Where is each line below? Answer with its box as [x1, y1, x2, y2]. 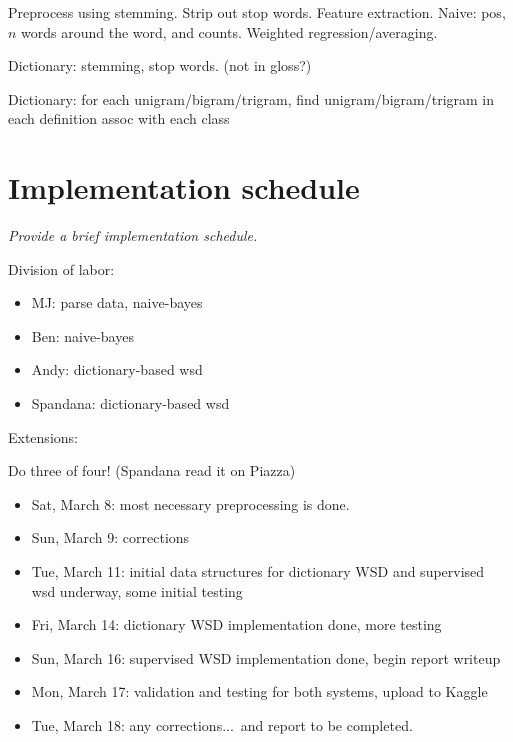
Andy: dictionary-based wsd [31, 359, 203, 380]
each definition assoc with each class [8, 108, 230, 129]
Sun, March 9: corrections [31, 527, 190, 548]
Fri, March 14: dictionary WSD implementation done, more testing [31, 614, 442, 635]
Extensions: [8, 426, 78, 447]
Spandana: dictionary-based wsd [31, 393, 230, 414]
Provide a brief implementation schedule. [8, 225, 258, 246]
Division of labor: [8, 258, 115, 279]
